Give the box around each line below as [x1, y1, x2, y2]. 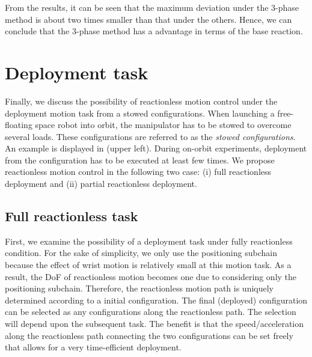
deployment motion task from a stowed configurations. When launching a [5, 106, 275, 119]
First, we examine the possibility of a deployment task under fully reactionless [5, 234, 293, 247]
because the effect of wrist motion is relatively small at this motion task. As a [5, 258, 292, 271]
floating [5, 118, 32, 131]
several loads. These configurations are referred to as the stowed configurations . [5, 130, 296, 142]
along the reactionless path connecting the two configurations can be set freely [5, 329, 293, 341]
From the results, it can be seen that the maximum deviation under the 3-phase [5, 1, 299, 13]
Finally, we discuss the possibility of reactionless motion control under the [5, 94, 278, 107]
